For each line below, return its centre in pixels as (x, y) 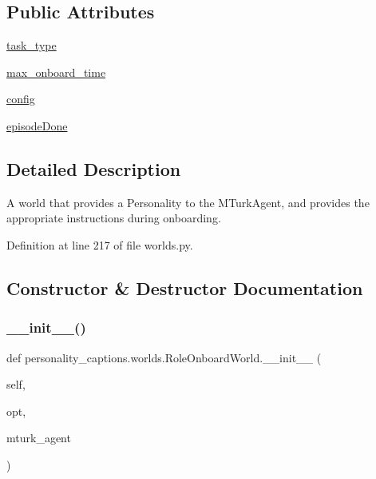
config (21, 99)
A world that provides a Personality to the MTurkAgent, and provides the (188, 202)
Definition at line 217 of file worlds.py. (100, 244)
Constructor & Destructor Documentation (185, 287)
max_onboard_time (56, 72)
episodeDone (37, 125)
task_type (32, 45)
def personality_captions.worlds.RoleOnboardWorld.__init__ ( (164, 357)
